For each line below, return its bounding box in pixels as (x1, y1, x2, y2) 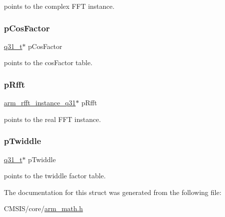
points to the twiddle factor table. (4, 170, 106, 181)
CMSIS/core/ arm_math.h (4, 203, 83, 214)
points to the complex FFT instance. (4, 1, 114, 11)
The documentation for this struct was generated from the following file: (4, 187, 222, 197)
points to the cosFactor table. (4, 57, 93, 68)
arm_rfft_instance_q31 (4, 97, 76, 108)
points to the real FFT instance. (4, 114, 101, 124)
